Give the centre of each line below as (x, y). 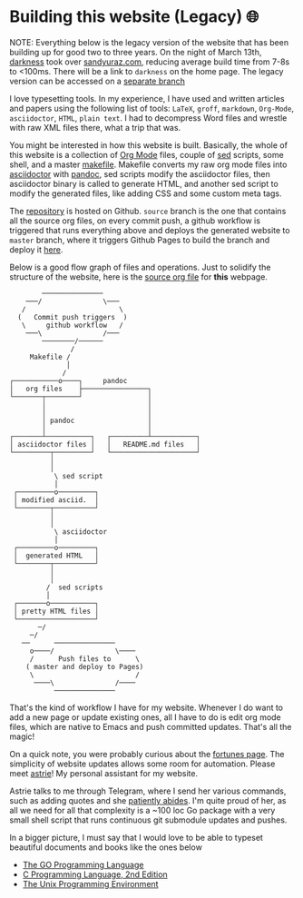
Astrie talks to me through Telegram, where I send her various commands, (148, 791)
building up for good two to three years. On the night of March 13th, (136, 52)
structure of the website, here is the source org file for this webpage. (138, 276)
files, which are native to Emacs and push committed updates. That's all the (151, 726)
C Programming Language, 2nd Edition (95, 874)
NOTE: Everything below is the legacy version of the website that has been (149, 42)
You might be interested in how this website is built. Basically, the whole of (149, 145)
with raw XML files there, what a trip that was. (95, 127)
